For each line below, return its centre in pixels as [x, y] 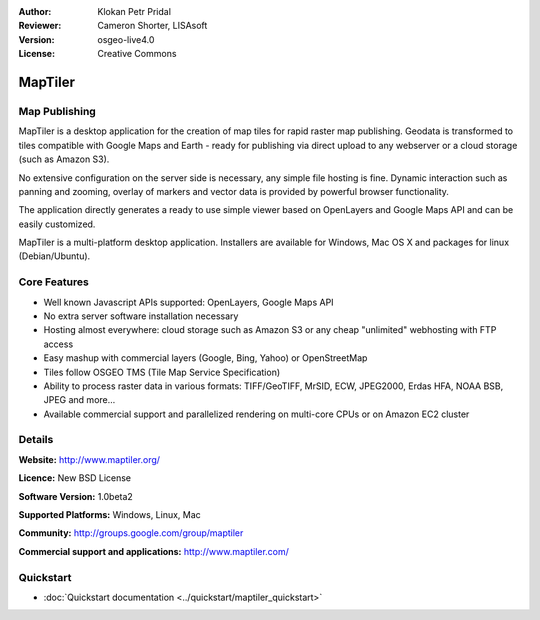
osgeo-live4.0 [126, 39]
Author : [35, 11]
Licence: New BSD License [75, 478]
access [58, 344]
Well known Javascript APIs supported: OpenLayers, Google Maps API [188, 302]
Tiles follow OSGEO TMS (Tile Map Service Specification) [162, 372]
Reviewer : [40, 26]
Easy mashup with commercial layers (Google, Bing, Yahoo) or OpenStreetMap [205, 358]
